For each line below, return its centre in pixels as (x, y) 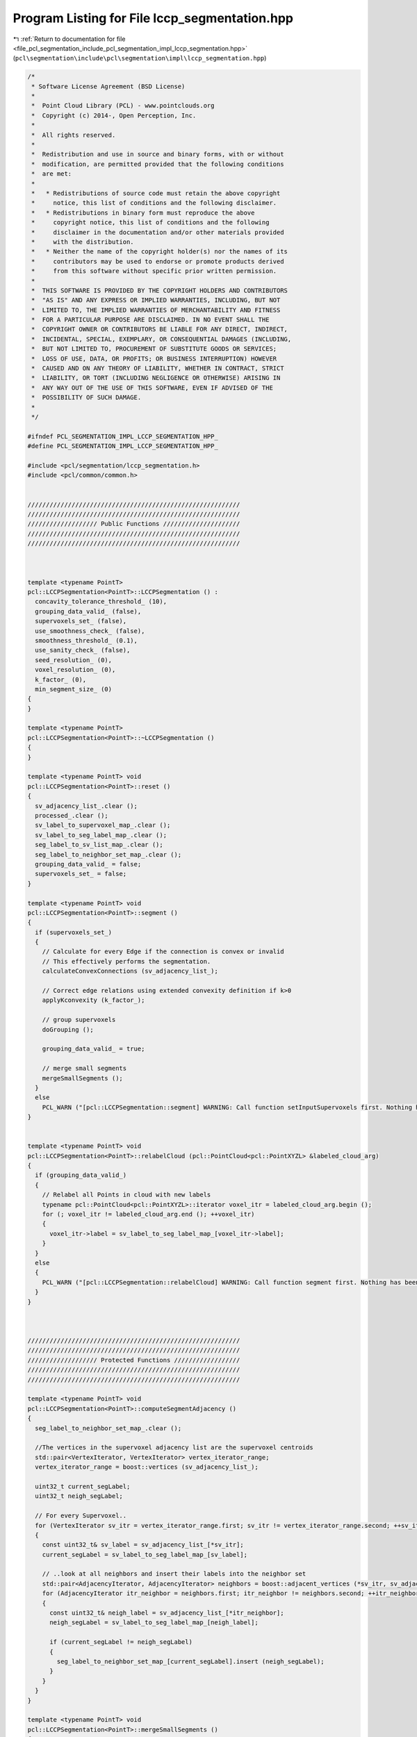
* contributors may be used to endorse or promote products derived (158, 261)
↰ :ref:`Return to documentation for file (69, 39)
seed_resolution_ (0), (74, 660)
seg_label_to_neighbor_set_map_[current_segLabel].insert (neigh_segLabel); (190, 1661)
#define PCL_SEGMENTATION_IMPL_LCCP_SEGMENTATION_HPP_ (123, 446)
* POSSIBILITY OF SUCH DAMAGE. (87, 397)
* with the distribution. (83, 242)
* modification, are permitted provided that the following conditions (158, 164)
